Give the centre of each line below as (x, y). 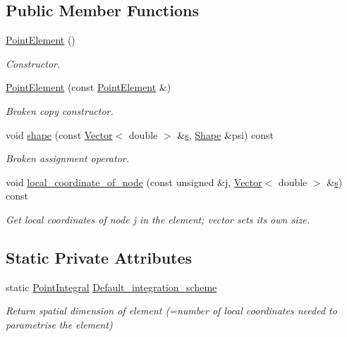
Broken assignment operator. (67, 158)
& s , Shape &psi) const (226, 134)
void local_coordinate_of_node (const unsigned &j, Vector (134, 182)
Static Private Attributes (99, 257)
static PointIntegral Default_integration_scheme (111, 287)
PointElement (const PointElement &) (89, 87)
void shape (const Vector (59, 134)
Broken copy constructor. (60, 110)
